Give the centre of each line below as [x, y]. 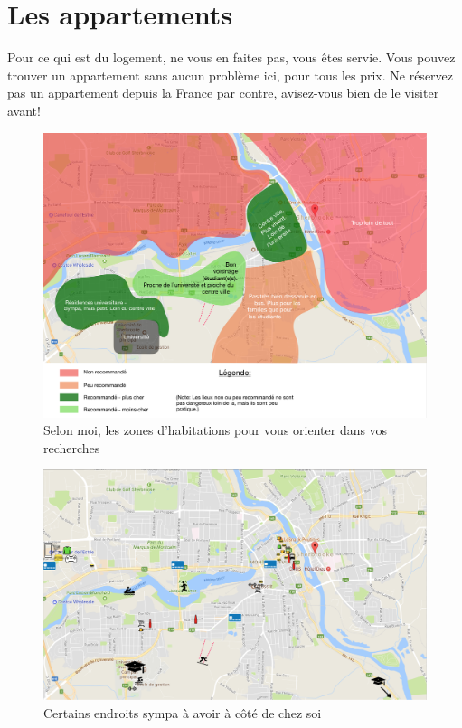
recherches [72, 447]
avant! [24, 110]
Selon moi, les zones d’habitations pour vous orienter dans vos [216, 430]
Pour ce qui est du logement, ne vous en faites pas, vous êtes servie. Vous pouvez [231, 57]
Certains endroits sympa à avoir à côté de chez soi [183, 712]
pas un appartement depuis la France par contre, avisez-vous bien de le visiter [223, 93]
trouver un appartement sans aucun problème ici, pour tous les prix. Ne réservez [231, 75]
